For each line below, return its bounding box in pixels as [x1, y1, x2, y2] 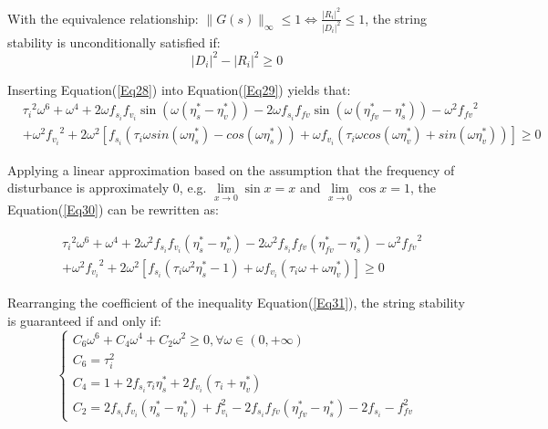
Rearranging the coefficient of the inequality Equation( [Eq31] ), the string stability [7, 292, 465, 311]
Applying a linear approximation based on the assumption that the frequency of [7, 160, 455, 179]
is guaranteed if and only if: [7, 310, 161, 330]
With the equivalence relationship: [7, 8, 199, 27]
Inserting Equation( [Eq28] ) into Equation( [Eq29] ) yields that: [7, 79, 351, 99]
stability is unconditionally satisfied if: [7, 32, 221, 51]
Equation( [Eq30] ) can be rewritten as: [7, 200, 219, 219]
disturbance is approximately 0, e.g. [7, 178, 207, 197]
